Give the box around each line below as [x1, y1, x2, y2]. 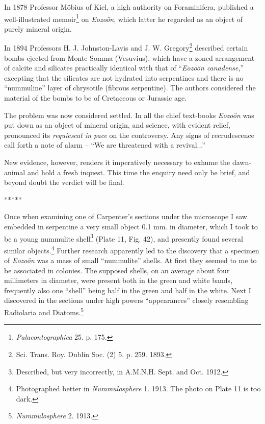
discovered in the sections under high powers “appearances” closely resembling [4, 295, 249, 305]
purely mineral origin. [4, 23, 72, 34]
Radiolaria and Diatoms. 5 [4, 305, 84, 317]
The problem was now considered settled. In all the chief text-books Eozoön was [4, 109, 254, 120]
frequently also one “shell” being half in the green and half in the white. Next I [4, 285, 251, 295]
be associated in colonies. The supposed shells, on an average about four [4, 265, 230, 275]
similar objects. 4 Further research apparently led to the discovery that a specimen [4, 243, 259, 255]
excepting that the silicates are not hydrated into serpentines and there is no [4, 72, 244, 83]
